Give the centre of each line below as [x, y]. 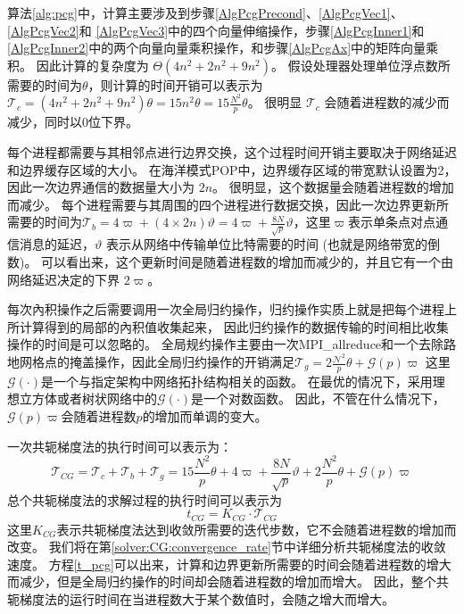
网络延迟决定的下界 [63, 279]
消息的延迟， [57, 244]
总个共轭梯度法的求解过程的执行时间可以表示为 [145, 499]
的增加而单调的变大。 [205, 416]
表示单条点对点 [392, 222]
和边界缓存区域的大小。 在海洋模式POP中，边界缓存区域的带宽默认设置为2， [232, 169]
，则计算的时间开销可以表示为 [175, 84]
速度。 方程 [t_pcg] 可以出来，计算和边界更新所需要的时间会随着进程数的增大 [229, 564]
